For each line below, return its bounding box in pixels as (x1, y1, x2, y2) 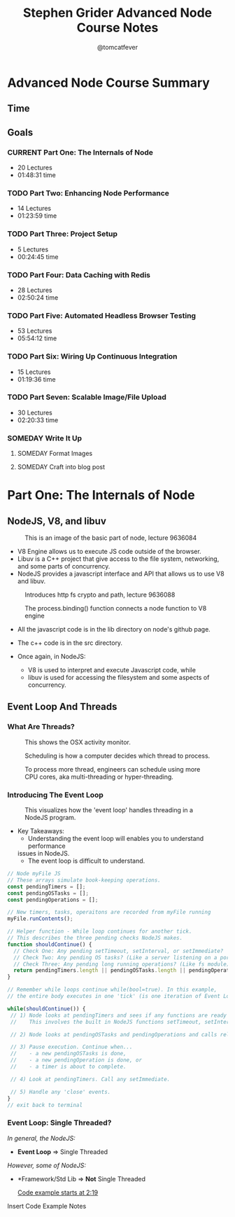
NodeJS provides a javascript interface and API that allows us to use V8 (17, 569, 225, 578)
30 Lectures (17, 408, 52, 417)
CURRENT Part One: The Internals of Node (7, 147, 154, 157)
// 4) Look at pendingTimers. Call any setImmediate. (10, 1076, 171, 1083)
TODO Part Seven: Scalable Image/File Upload (7, 392, 166, 402)
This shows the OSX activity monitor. (24, 737, 131, 746)
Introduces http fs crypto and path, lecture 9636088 (24, 590, 176, 599)
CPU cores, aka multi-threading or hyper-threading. (24, 772, 173, 781)
